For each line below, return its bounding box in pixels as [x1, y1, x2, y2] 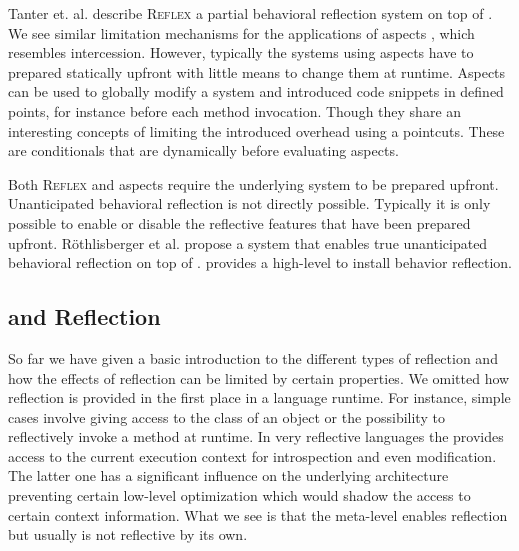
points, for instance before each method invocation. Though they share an [8, 100, 462, 121]
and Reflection [8, 301, 161, 332]
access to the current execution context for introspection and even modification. [8, 445, 497, 466]
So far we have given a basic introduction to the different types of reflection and [8, 347, 498, 368]
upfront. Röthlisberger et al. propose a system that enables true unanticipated [8, 232, 488, 253]
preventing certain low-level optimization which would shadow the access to [8, 485, 471, 506]
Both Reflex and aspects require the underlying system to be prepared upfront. [8, 173, 499, 194]
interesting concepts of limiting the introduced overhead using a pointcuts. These [8, 120, 505, 141]
